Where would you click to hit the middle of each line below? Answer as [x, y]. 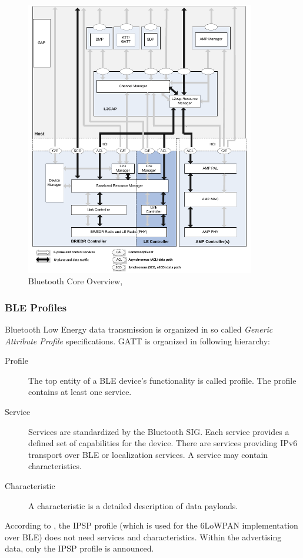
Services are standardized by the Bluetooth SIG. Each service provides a [159, 431]
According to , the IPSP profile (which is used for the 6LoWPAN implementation [151, 525]
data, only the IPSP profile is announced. [79, 548]
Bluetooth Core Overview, [76, 281]
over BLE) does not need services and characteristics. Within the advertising [143, 537]
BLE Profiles [36, 307]
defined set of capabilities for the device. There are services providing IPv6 [163, 443]
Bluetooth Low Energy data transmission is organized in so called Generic [139, 329]
